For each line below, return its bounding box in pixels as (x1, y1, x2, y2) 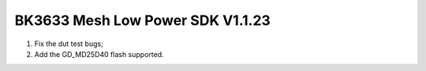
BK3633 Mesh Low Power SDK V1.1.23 (14, 12, 271, 29)
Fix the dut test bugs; (34, 39, 104, 48)
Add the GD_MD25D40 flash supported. (34, 49, 165, 59)
